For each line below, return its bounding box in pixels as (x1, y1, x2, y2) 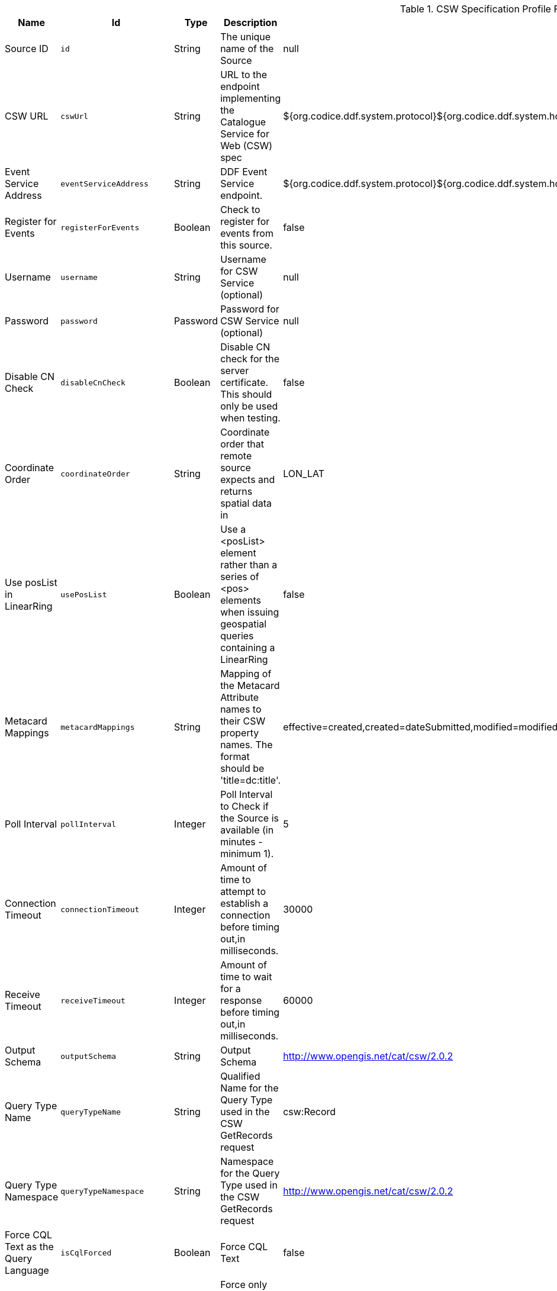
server (220, 365, 249, 376)
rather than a (220, 559, 278, 571)
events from (220, 227, 273, 239)
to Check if (220, 800, 269, 812)
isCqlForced (60, 1248, 112, 1257)
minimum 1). (220, 848, 274, 859)
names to (220, 703, 262, 715)
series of (220, 571, 259, 582)
